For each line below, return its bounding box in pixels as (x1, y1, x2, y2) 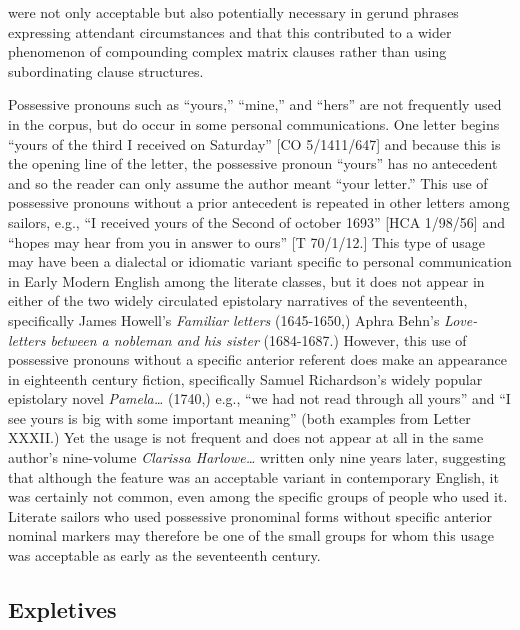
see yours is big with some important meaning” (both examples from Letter (8, 407, 471, 428)
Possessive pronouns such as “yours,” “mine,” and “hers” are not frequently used (8, 94, 502, 115)
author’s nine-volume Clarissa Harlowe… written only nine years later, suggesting (8, 447, 506, 468)
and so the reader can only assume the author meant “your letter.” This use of (8, 172, 488, 193)
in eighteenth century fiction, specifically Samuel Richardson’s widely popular (8, 368, 483, 389)
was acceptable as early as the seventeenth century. (8, 545, 321, 566)
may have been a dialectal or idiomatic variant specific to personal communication (8, 251, 512, 272)
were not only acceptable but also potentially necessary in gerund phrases (8, 2, 459, 22)
